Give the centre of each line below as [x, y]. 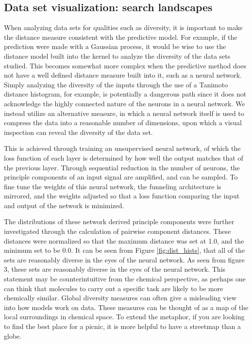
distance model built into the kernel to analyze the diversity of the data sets [117, 56]
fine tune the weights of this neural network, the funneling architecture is [113, 186]
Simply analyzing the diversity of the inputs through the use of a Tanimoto [116, 84]
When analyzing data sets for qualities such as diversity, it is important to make [123, 27]
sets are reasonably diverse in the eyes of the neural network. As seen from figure [124, 259]
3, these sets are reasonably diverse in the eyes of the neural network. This [115, 269]
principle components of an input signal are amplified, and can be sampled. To [121, 177]
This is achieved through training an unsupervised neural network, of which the [122, 148]
